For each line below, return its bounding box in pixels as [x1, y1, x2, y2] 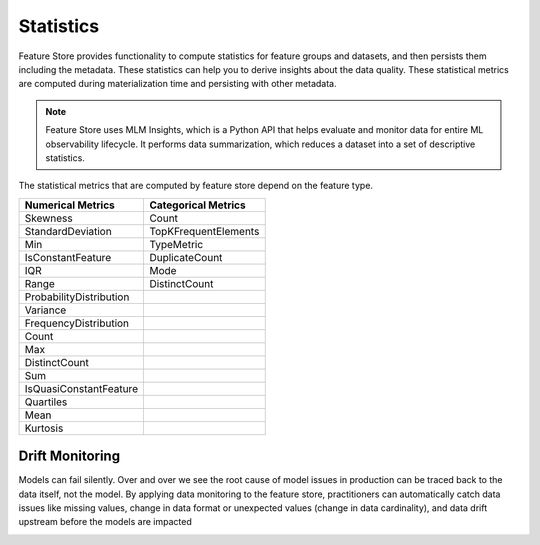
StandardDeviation [24, 224, 112, 238]
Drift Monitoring [18, 448, 120, 465]
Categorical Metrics [149, 198, 246, 212]
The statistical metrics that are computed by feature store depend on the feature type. [18, 180, 374, 192]
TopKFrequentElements [149, 224, 260, 238]
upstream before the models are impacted [18, 516, 192, 528]
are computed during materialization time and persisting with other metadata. [18, 78, 337, 90]
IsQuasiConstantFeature [24, 381, 139, 395]
